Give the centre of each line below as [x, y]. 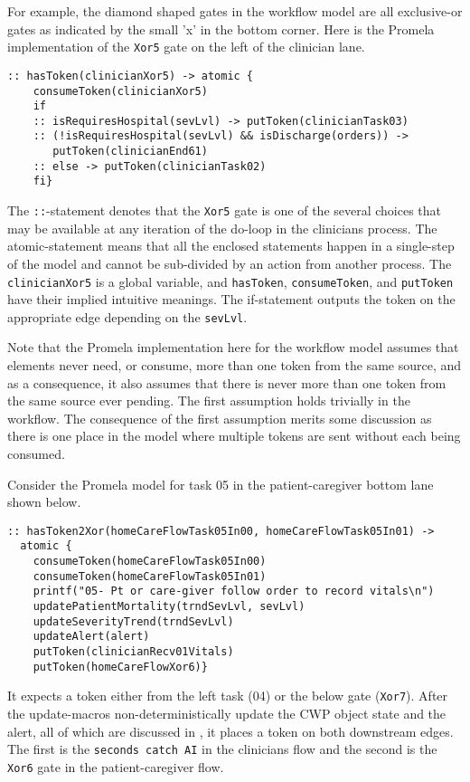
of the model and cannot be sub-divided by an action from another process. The [230, 263]
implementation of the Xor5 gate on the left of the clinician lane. [186, 47]
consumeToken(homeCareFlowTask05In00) [150, 562]
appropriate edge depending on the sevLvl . [127, 316]
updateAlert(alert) [91, 637]
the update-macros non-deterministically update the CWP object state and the [227, 713]
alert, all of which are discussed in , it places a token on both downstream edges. [230, 731]
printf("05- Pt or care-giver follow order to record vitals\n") [234, 591]
